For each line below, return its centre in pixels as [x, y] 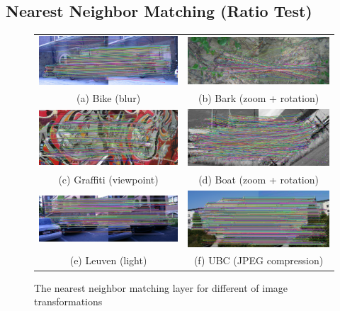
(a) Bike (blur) [109, 98]
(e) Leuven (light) [108, 260]
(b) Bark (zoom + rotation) [259, 98]
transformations [68, 301]
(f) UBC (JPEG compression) [259, 260]
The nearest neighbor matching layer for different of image [161, 287]
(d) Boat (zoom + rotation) [259, 179]
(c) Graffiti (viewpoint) [108, 179]
